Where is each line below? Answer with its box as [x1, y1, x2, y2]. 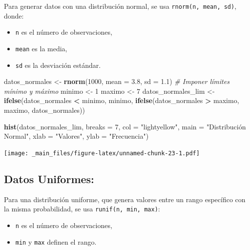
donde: [4, 10, 24, 21]
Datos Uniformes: [4, 171, 94, 186]
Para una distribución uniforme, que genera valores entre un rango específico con [4, 194, 246, 204]
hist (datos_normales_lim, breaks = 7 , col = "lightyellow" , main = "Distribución [4, 121, 246, 131]
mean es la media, [15, 43, 67, 53]
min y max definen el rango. [15, 236, 97, 247]
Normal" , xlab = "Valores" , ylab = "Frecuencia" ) [4, 131, 149, 141]
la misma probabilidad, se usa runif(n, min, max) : [4, 204, 160, 214]
